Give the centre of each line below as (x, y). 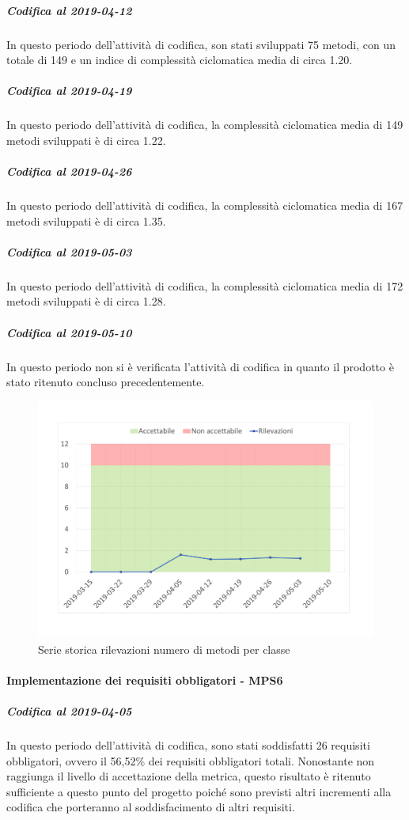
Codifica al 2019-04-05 (69, 711)
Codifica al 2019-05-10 (69, 332)
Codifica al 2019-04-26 (69, 171)
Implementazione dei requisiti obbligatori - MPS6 (145, 680)
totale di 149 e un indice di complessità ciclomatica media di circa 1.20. (180, 60)
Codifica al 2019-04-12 (69, 10)
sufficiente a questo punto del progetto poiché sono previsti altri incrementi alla (199, 791)
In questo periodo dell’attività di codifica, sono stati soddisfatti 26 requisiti (188, 745)
